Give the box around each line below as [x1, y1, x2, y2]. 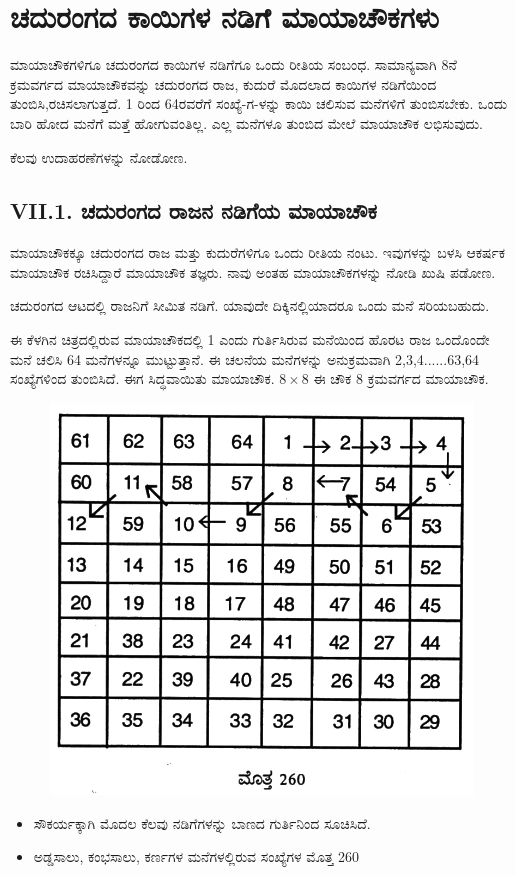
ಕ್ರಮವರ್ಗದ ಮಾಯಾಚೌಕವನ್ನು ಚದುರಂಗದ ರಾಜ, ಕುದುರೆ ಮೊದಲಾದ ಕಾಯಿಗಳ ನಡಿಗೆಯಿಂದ [10, 73, 437, 94]
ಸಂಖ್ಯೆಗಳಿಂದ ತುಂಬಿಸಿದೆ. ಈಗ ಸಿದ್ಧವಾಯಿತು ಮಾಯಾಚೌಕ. [10, 368, 275, 389]
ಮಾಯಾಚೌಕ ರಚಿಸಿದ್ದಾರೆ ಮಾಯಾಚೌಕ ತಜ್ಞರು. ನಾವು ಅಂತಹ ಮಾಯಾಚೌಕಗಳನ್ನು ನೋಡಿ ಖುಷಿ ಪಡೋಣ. [10, 261, 496, 282]
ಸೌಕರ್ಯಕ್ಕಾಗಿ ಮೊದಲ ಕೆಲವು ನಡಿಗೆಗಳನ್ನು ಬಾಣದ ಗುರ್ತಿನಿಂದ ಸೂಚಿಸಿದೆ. [33, 812, 371, 833]
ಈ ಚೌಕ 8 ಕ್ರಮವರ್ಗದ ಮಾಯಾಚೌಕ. [313, 368, 489, 389]
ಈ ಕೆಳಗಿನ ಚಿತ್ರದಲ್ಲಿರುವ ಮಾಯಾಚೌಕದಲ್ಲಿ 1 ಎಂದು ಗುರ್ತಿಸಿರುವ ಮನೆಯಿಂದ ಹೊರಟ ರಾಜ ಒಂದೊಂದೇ [10, 329, 490, 350]
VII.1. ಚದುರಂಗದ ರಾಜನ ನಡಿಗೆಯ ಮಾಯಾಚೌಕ [10, 195, 377, 226]
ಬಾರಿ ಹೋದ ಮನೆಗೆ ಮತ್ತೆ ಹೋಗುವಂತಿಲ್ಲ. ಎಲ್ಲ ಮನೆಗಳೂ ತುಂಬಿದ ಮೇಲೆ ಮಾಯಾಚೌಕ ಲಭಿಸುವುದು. [10, 112, 483, 133]
